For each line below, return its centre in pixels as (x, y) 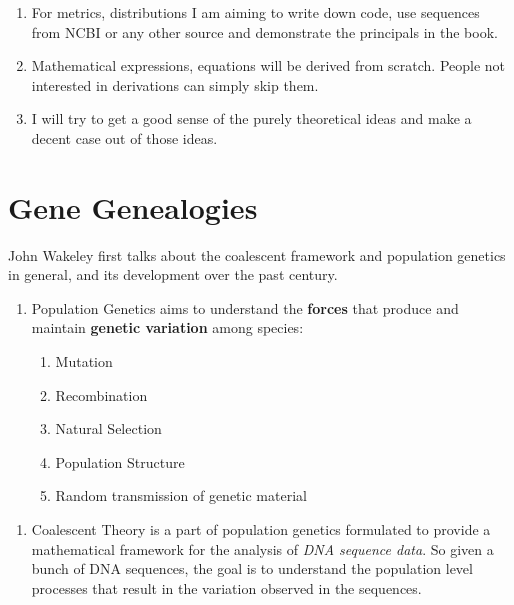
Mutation (84, 361)
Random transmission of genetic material (181, 495)
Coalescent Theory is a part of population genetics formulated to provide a (261, 529)
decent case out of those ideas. (124, 137)
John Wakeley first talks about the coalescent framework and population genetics (257, 254)
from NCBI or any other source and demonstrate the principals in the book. (264, 31)
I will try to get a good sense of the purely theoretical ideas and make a (251, 118)
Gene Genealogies (133, 206)
